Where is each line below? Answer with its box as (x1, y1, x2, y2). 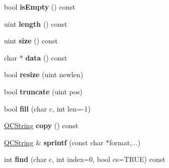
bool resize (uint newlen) (4, 69, 83, 80)
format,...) (109, 137, 141, 147)
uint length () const (4, 18, 67, 29)
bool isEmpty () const (4, 2, 75, 12)
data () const (25, 52, 67, 63)
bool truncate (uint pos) (4, 86, 82, 96)
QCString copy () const (4, 120, 78, 131)
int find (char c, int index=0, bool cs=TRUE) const (4, 154, 165, 164)
